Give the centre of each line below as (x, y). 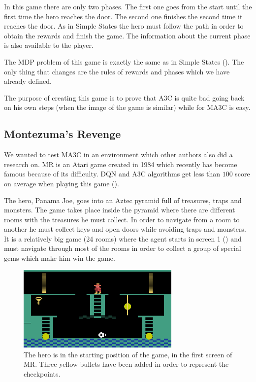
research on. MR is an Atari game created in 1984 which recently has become (121, 164)
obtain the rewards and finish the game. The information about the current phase (127, 35)
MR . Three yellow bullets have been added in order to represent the (126, 364)
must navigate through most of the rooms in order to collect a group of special (123, 248)
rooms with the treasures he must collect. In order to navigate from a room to (122, 219)
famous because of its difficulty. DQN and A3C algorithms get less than (112, 174)
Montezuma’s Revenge (63, 134)
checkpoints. (42, 373)
